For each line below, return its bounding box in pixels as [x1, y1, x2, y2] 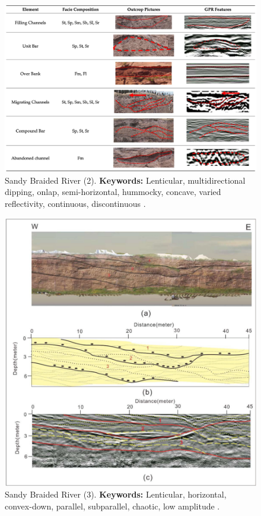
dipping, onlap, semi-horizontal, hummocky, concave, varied [5, 185, 221, 198]
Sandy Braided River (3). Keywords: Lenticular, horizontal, [5, 488, 227, 501]
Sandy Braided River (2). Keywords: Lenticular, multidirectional [5, 174, 246, 186]
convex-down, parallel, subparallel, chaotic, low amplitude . [5, 500, 220, 512]
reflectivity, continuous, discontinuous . [5, 197, 146, 209]
